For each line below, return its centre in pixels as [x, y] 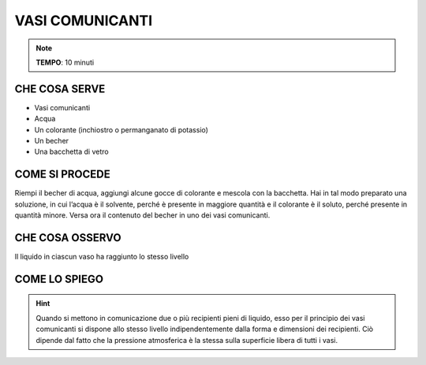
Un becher [52, 141]
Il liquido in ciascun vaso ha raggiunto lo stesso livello [102, 257]
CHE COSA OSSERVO [68, 238]
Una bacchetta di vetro [72, 152]
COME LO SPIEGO [59, 279]
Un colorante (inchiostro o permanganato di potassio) [121, 129]
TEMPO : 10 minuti [65, 62]
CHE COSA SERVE [60, 89]
